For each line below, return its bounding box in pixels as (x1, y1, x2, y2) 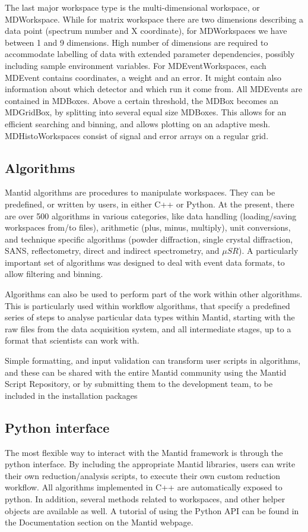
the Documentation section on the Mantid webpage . (5, 516, 193, 528)
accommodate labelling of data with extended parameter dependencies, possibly (5, 48, 295, 60)
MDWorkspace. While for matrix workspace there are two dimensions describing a (5, 12, 303, 25)
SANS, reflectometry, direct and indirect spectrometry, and (5, 244, 220, 257)
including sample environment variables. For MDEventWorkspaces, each (5, 59, 266, 71)
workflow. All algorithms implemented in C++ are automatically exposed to (5, 481, 282, 493)
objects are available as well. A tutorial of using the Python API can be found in (5, 504, 299, 517)
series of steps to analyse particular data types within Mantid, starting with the (5, 311, 295, 323)
